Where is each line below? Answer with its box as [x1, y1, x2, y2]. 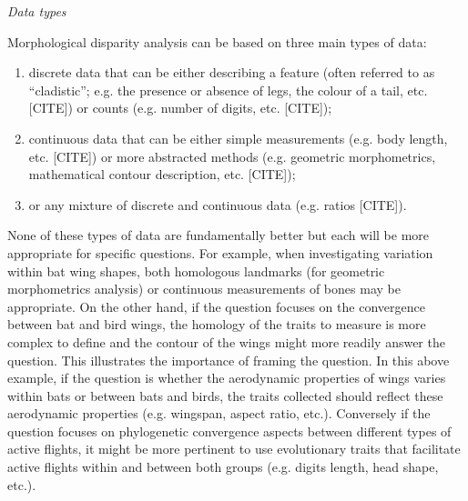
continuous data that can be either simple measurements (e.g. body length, [28, 128, 448, 147]
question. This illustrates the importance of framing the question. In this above [7, 350, 450, 369]
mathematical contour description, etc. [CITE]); [28, 165, 296, 184]
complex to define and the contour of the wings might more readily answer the [7, 332, 445, 351]
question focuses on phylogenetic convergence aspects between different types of [7, 421, 452, 440]
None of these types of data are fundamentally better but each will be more [7, 225, 430, 245]
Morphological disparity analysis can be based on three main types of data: [7, 32, 427, 51]
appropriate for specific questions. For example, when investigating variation [7, 243, 433, 262]
